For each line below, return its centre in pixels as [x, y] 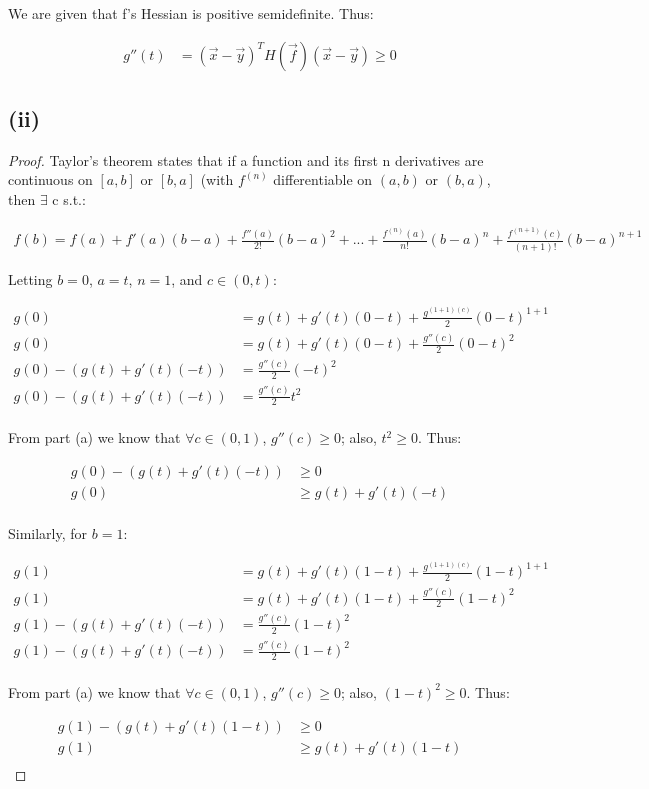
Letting [30, 278]
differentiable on [323, 179]
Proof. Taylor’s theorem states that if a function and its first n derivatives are [246, 159]
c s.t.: [69, 199]
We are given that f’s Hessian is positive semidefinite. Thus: [191, 13]
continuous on [50, 179]
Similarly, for [48, 533]
